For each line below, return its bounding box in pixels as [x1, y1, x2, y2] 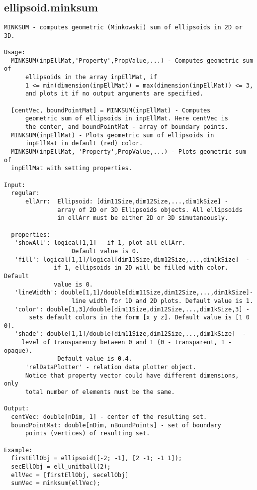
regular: [11, 190, 40, 197]
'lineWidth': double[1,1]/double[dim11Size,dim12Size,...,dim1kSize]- [14, 289, 254, 296]
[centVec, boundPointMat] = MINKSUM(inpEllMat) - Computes [11, 106, 211, 114]
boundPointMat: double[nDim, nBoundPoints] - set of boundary [11, 421, 221, 429]
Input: [4, 181, 25, 189]
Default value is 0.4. [57, 355, 132, 363]
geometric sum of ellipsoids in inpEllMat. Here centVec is [25, 115, 229, 122]
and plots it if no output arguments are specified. [25, 90, 203, 98]
